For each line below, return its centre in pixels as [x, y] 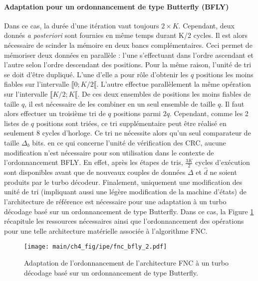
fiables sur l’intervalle [37, 84]
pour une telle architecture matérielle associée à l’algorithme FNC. [106, 230]
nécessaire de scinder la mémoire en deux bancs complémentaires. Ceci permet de [128, 45]
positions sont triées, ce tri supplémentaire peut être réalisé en [131, 123]
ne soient [223, 172]
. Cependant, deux [207, 25]
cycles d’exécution [223, 162]
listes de [16, 123]
